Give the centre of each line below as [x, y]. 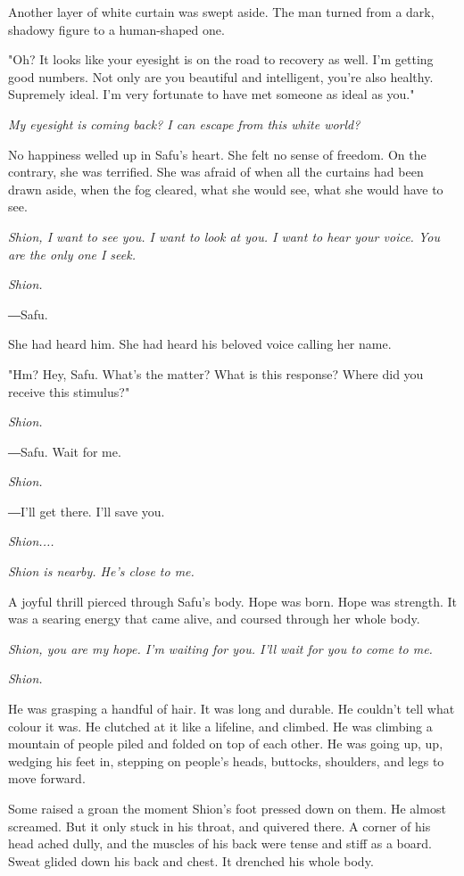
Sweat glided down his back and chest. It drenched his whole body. [191, 860]
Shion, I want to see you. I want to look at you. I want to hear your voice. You [224, 236]
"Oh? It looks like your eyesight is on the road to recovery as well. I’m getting [221, 59]
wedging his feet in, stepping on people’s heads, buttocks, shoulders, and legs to [226, 760]
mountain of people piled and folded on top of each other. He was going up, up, [226, 744]
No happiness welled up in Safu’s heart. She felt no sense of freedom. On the [217, 154]
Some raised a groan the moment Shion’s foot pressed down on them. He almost [227, 808]
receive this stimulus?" [69, 391]
